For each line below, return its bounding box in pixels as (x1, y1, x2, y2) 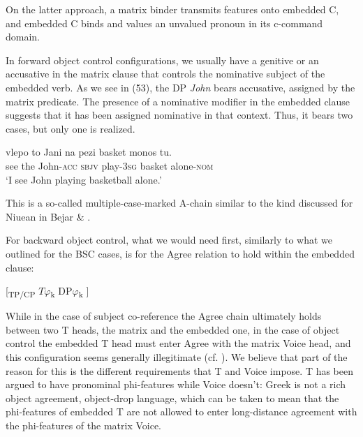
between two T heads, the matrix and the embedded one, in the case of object (6, 322, 340, 336)
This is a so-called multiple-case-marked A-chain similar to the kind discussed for (6, 195, 353, 210)
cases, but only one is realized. (6, 121, 135, 135)
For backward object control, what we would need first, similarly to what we (6, 232, 332, 247)
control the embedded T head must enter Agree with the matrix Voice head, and (6, 336, 351, 350)
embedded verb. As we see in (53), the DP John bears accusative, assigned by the (6, 80, 355, 94)
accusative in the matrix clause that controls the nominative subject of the (6, 66, 325, 81)
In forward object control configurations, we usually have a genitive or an (6, 52, 319, 67)
